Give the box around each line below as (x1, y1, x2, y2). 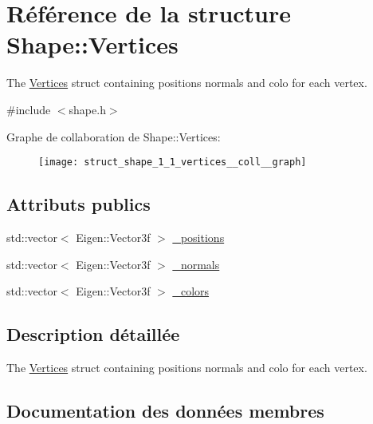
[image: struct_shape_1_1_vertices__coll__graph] (38, 157, 307, 168)
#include (6, 101, 51, 117)
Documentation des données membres (6, 398, 324, 422)
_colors (172, 283, 210, 299)
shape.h (69, 101, 106, 117)
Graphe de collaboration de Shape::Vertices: (6, 128, 221, 145)
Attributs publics (6, 192, 151, 216)
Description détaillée (6, 322, 180, 347)
